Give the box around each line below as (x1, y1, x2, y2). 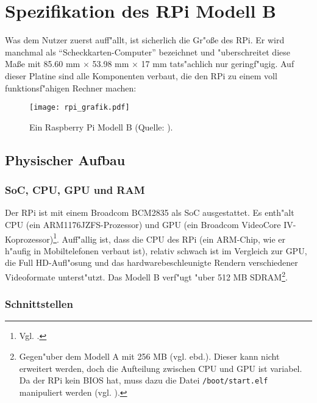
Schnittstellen (5, 296, 73, 312)
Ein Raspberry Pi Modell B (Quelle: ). (29, 120, 173, 133)
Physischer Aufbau (5, 150, 126, 169)
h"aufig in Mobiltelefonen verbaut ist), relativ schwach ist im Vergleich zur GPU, (5, 244, 307, 257)
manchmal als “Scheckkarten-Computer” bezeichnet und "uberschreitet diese (5, 45, 290, 58)
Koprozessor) (5, 232, 54, 245)
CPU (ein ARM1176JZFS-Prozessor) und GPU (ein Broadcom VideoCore (5, 218, 281, 230)
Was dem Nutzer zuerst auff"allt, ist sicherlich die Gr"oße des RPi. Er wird (5, 34, 285, 46)
